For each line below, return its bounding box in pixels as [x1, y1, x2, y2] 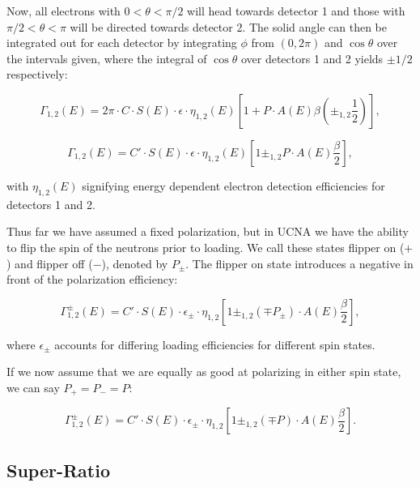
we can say [6, 378, 60, 395]
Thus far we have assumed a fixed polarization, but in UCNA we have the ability [6, 223, 409, 240]
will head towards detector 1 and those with [187, 2, 405, 19]
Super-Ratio [6, 457, 111, 482]
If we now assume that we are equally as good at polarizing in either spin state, [6, 363, 401, 380]
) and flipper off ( [6, 254, 93, 271]
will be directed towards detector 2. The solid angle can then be [70, 18, 387, 35]
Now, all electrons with [6, 2, 121, 19]
